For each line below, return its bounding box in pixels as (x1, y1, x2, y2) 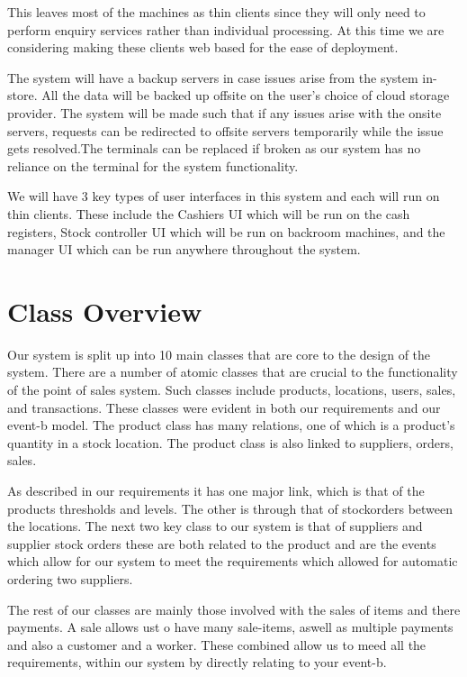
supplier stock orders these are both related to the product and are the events (7, 534, 436, 553)
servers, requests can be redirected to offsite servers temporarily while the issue (7, 121, 444, 140)
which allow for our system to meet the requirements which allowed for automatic (7, 552, 458, 571)
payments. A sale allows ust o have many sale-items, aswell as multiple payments (7, 618, 454, 636)
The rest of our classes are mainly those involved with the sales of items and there (7, 599, 461, 618)
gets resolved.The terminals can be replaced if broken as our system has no (7, 139, 421, 158)
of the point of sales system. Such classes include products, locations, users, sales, (7, 380, 456, 399)
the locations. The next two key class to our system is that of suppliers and (7, 517, 423, 535)
